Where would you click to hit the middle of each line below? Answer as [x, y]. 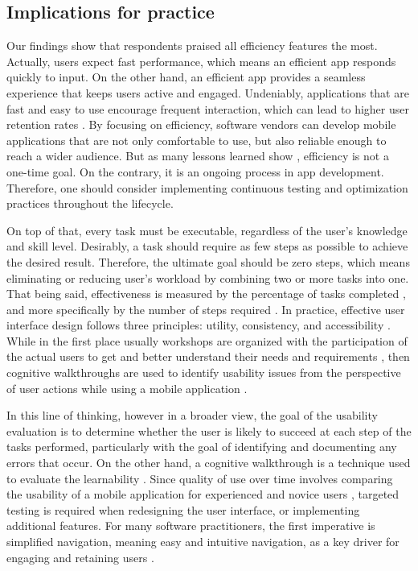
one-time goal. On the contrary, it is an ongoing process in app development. [195, 171]
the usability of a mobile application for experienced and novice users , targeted [203, 494]
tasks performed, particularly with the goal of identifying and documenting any [202, 447]
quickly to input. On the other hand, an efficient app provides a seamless [186, 77]
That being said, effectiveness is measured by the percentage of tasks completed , [206, 294]
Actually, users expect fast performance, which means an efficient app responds [201, 61]
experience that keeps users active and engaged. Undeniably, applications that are [208, 92]
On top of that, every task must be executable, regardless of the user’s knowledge [207, 230]
